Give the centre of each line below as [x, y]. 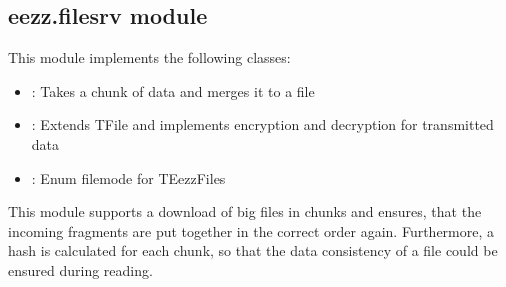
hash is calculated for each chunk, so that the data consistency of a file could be [253, 250]
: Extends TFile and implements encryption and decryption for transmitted [262, 124]
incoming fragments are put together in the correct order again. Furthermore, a [251, 230]
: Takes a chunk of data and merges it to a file [173, 90]
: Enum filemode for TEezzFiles [128, 177]
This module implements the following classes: [149, 57]
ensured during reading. [80, 269]
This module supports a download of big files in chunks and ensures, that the [245, 211]
